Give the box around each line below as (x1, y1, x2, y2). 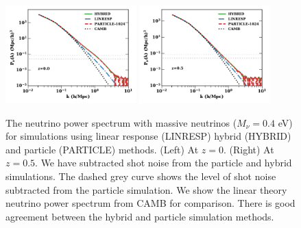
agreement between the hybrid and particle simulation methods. (5, 209, 274, 223)
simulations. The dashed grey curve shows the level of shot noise (5, 169, 276, 183)
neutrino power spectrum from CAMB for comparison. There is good (5, 196, 296, 210)
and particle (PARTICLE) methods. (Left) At (5, 142, 199, 156)
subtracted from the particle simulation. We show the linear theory (5, 182, 287, 197)
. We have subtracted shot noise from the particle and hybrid (35, 155, 292, 170)
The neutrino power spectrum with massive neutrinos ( (5, 115, 237, 129)
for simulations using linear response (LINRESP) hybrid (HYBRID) (5, 129, 291, 143)
